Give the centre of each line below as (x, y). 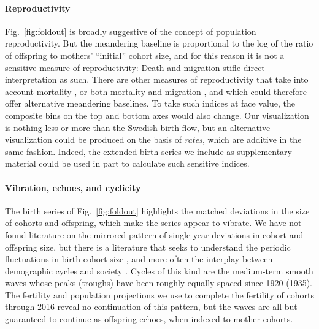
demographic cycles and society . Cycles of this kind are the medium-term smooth (159, 270)
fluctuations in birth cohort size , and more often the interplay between (139, 259)
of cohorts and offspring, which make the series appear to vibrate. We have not (153, 223)
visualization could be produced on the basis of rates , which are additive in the (153, 139)
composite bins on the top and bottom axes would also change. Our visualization (157, 115)
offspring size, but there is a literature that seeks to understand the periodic (148, 247)
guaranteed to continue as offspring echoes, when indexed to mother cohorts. (149, 319)
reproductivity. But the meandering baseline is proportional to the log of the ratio (159, 43)
